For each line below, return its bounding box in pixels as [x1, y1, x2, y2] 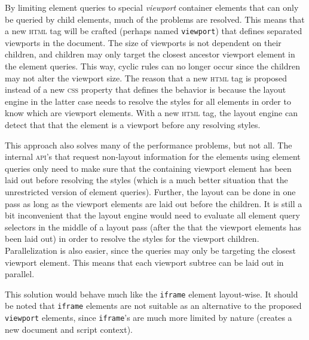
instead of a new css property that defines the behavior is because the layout [5, 83, 286, 96]
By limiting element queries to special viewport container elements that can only [5, 1, 299, 13]
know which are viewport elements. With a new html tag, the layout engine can [5, 107, 298, 119]
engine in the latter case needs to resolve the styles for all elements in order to [5, 95, 291, 107]
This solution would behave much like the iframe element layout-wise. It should [5, 287, 298, 300]
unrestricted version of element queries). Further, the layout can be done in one [5, 185, 296, 198]
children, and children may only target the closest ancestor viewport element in [5, 48, 295, 60]
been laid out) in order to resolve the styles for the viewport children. [5, 232, 259, 245]
